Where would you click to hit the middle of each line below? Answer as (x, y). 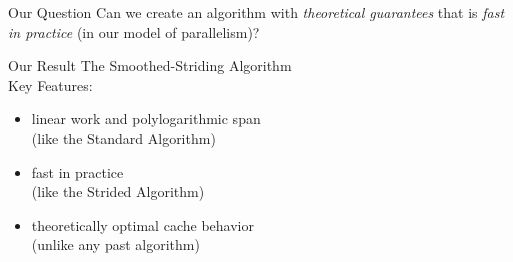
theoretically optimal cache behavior (142, 224)
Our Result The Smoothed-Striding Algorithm (150, 65)
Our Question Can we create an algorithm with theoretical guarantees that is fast (256, 12)
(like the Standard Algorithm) (123, 137)
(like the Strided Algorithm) (118, 191)
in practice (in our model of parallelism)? (134, 31)
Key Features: (50, 84)
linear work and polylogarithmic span (146, 118)
